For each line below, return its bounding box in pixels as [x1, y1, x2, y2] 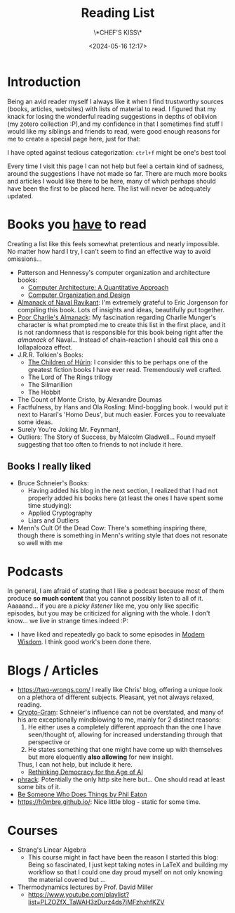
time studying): [27, 502, 72, 510]
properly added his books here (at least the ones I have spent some [27, 494, 224, 502]
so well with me [17, 539, 63, 547]
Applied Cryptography [27, 509, 93, 518]
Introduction [7, 74, 81, 89]
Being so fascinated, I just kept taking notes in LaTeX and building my [27, 860, 229, 869]
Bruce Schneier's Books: [17, 479, 89, 487]
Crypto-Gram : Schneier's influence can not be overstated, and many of [17, 708, 224, 717]
